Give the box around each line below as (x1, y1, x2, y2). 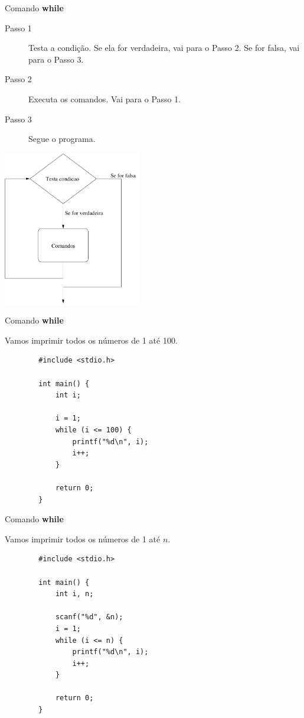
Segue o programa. (28, 132, 96, 145)
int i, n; (55, 590, 94, 599)
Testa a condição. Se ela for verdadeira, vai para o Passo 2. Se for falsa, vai (28, 41, 300, 54)
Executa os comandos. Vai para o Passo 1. (28, 92, 181, 105)
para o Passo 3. (28, 53, 84, 65)
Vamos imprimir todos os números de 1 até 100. (5, 334, 178, 346)
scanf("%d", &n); (55, 613, 123, 622)
